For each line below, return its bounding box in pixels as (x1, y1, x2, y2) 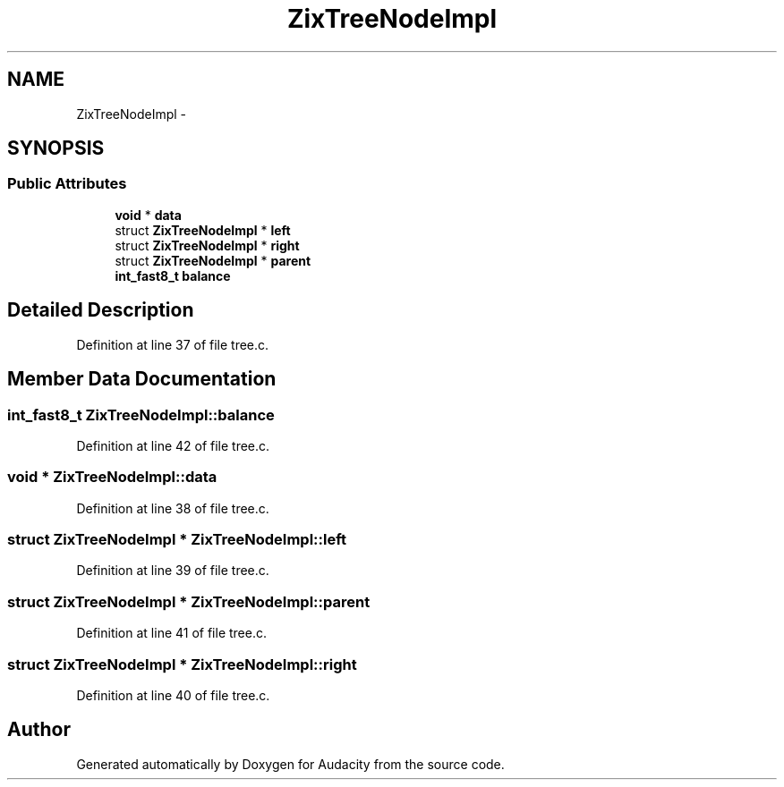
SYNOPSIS (7, 137, 105, 160)
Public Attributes (7, 174, 127, 193)
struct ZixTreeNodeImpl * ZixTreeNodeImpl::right (7, 655, 357, 673)
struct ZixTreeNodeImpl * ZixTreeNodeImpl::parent (7, 592, 371, 611)
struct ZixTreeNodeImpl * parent (115, 252, 311, 268)
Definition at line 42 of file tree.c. (76, 437, 270, 453)
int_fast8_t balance (115, 267, 231, 283)
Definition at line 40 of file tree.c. (76, 687, 270, 703)
